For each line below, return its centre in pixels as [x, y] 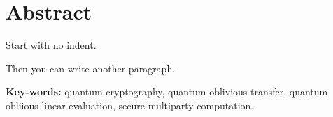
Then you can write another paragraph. [91, 68]
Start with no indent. [51, 45]
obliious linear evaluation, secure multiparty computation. [130, 105]
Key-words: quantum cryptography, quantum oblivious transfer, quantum [167, 92]
